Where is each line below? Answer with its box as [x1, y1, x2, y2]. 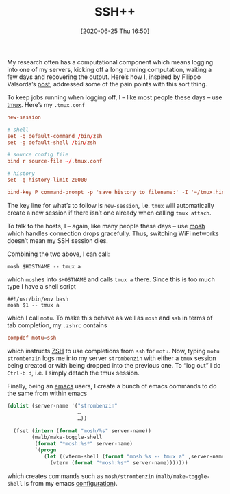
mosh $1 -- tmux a [7, 301, 60, 309]
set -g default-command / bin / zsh [7, 132, 103, 139]
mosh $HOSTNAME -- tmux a [7, 263, 81, 270]
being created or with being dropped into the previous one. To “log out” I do [7, 361, 221, 369]
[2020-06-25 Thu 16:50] [80, 27, 150, 35]
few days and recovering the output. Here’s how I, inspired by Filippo [7, 73, 201, 81]
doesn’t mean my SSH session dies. [7, 236, 108, 244]
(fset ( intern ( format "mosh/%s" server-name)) [13, 427, 152, 434]
